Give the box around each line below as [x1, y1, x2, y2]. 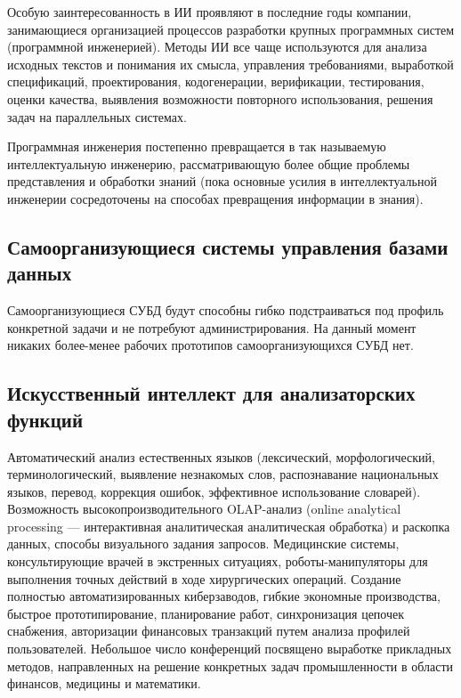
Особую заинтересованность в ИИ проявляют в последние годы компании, [7, 3, 412, 20]
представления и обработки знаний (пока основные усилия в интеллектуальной [7, 172, 437, 191]
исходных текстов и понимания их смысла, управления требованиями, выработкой [7, 54, 454, 73]
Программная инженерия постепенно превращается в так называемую [7, 137, 386, 156]
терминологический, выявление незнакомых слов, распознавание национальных [7, 465, 439, 483]
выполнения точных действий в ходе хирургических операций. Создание [7, 569, 401, 588]
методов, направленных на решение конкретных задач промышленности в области [7, 656, 454, 675]
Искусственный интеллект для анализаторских [7, 379, 416, 407]
